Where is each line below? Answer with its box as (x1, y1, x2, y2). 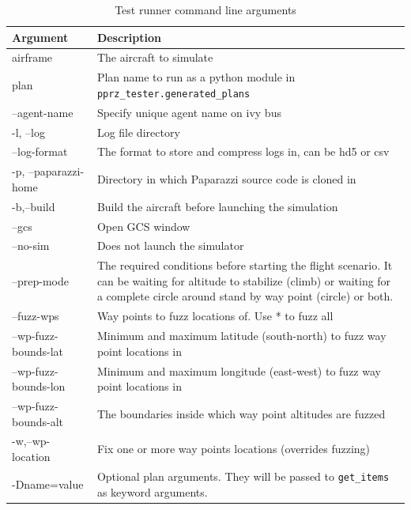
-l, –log (12, 123, 45, 140)
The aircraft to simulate (96, 49, 213, 66)
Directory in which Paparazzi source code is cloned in (96, 171, 356, 187)
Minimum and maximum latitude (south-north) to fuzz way (96, 327, 386, 344)
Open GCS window (96, 217, 190, 234)
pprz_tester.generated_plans (96, 88, 251, 100)
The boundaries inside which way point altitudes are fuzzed (96, 405, 386, 421)
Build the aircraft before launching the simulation (96, 198, 338, 214)
